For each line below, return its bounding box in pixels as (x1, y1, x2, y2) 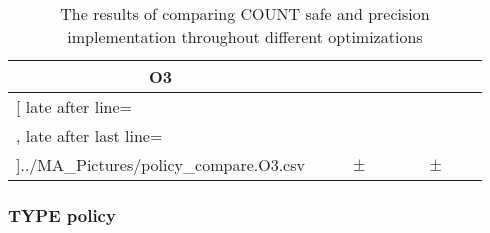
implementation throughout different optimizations (67, 25, 423, 48)
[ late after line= (16, 95, 133, 118)
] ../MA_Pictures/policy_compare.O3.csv (16, 153, 305, 176)
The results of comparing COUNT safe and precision (60, 2, 430, 25)
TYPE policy (8, 202, 116, 227)
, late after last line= (16, 124, 163, 147)
